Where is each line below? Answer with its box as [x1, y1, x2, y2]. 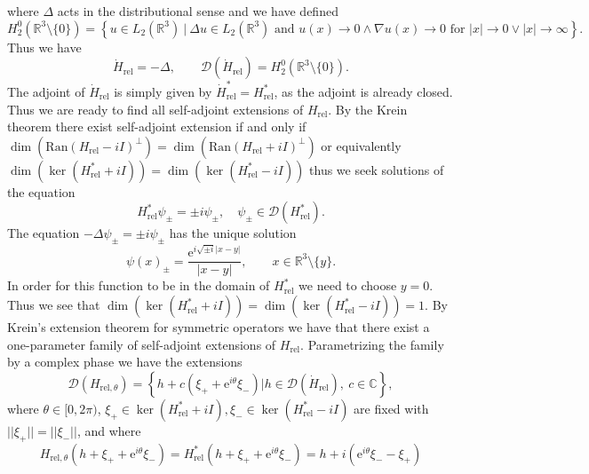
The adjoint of [7, 82, 85, 100]
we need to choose [298, 276, 397, 295]
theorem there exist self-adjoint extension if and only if [7, 117, 306, 136]
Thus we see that [7, 296, 100, 314]
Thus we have [7, 37, 82, 56]
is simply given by [114, 82, 212, 100]
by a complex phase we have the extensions [7, 352, 243, 371]
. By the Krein [328, 99, 408, 118]
